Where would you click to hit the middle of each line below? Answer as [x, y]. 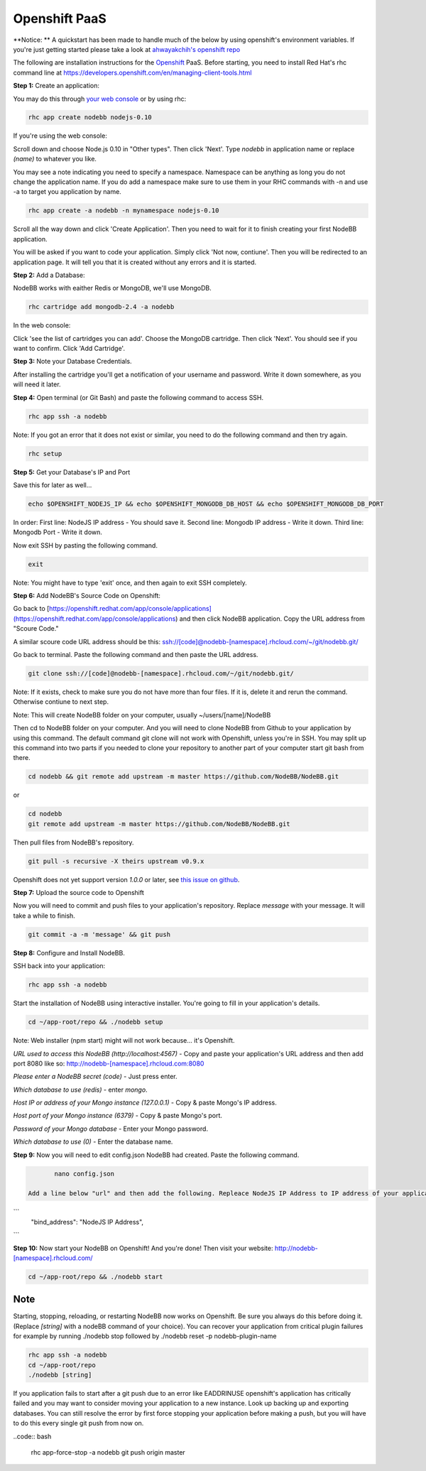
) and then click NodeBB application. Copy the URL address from [270, 619]
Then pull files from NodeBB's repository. [73, 842]
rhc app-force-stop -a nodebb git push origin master [108, 1452]
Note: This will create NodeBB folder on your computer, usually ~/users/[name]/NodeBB [142, 715]
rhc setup [45, 454]
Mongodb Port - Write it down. [58, 532]
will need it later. [37, 384]
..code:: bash [32, 1436]
